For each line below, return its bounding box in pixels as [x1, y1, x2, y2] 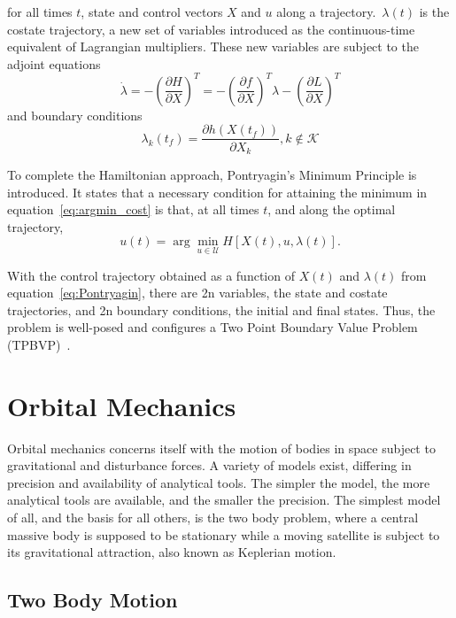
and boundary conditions [7, 105, 143, 124]
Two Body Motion [7, 586, 178, 614]
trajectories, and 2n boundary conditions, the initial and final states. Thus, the [7, 300, 436, 319]
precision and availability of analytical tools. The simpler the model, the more [7, 473, 430, 491]
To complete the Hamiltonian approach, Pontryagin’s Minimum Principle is [7, 165, 417, 183]
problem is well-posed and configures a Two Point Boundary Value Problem [7, 318, 418, 336]
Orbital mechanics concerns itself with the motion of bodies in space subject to [7, 438, 436, 457]
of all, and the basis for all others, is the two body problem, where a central [7, 508, 419, 527]
